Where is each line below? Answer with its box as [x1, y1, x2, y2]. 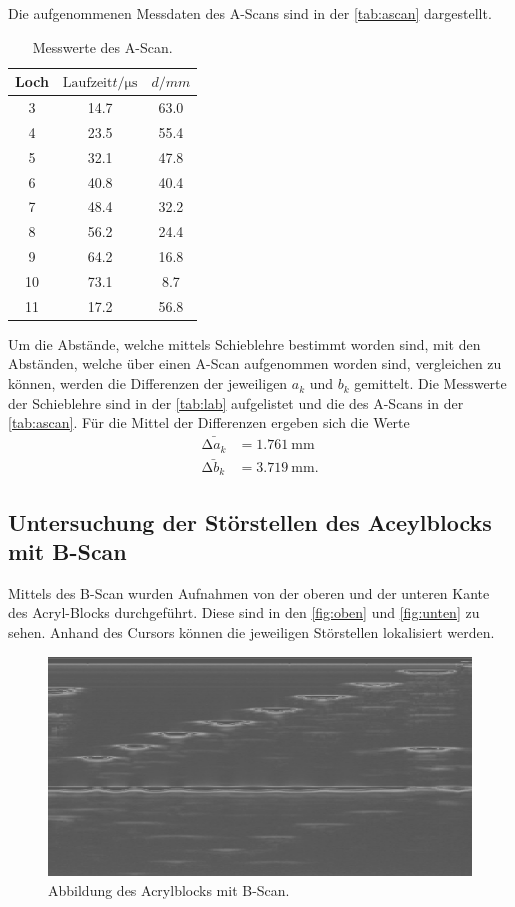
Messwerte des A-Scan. [32, 36, 173, 57]
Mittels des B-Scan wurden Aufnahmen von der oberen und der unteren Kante [8, 582, 490, 603]
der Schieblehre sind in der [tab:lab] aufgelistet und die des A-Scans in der [8, 392, 464, 413]
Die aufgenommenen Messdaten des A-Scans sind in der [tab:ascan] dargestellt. [8, 3, 492, 23]
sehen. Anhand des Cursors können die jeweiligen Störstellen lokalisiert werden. [8, 622, 495, 643]
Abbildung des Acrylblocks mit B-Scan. [48, 879, 290, 900]
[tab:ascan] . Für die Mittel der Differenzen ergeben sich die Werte [8, 412, 410, 433]
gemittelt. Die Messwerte [354, 373, 507, 394]
